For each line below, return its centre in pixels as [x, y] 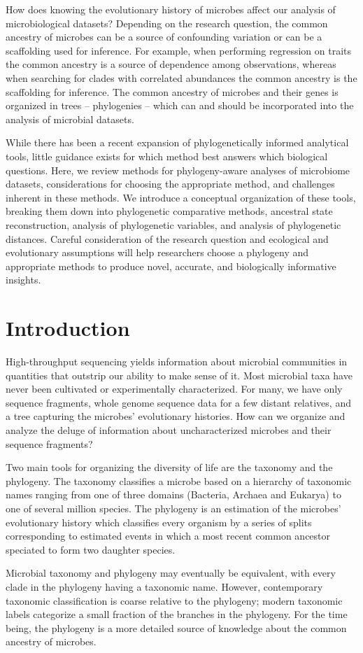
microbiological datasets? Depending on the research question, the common [167, 23]
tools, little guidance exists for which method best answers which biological [167, 156]
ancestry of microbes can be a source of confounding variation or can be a [164, 37]
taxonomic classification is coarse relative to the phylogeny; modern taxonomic [174, 600]
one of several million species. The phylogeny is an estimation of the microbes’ [173, 508]
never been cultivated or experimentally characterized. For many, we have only [174, 389]
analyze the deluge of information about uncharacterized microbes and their [169, 429]
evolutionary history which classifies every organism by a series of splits [159, 522]
